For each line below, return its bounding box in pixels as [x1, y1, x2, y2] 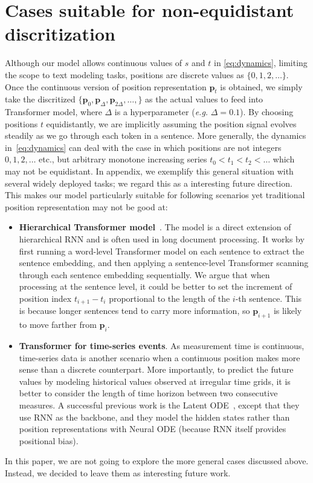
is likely [273, 304, 302, 317]
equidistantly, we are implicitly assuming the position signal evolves [46, 117, 297, 130]
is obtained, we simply [220, 80, 303, 93]
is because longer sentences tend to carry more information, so [19, 304, 250, 317]
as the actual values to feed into [145, 93, 263, 105]
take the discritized [5, 93, 76, 105]
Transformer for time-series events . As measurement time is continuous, [19, 339, 305, 352]
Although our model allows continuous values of [5, 56, 182, 69]
